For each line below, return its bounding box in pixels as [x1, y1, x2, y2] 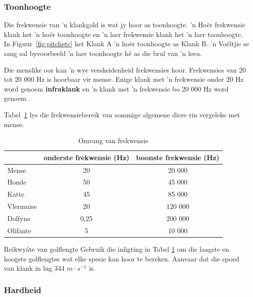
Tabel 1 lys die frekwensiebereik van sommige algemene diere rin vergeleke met [4, 109, 240, 119]
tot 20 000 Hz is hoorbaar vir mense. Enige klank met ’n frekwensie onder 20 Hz [4, 74, 244, 84]
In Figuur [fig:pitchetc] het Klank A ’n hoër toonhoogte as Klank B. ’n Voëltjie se [4, 38, 249, 49]
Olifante [7, 225, 32, 235]
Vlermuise [7, 201, 37, 211]
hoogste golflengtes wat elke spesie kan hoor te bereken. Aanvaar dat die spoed [4, 253, 239, 263]
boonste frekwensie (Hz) [136, 152, 219, 162]
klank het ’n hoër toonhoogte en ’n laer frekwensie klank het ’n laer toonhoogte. [4, 29, 243, 39]
